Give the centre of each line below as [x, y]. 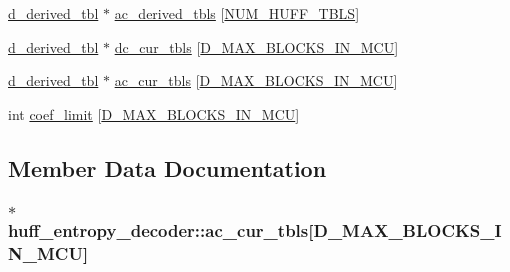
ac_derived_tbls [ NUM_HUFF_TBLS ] [237, 13]
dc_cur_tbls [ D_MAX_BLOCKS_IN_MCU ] [256, 46]
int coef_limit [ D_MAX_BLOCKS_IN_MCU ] [154, 113]
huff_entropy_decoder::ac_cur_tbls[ [161, 230]
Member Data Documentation [167, 167]
